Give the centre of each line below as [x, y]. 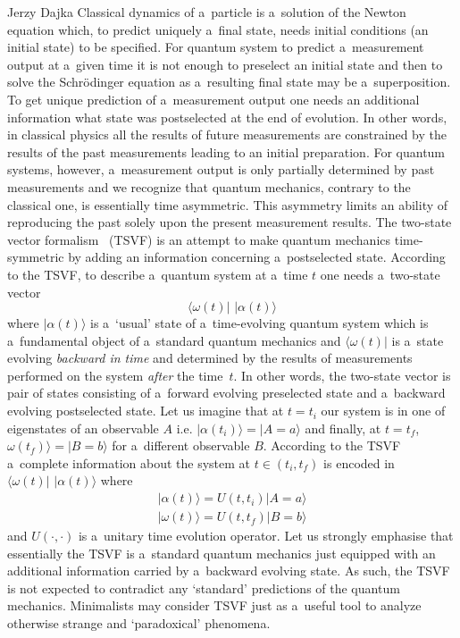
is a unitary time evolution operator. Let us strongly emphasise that [266, 536]
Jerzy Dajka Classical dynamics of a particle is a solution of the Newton [207, 12]
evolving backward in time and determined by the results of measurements [210, 358]
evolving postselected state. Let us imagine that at [146, 411]
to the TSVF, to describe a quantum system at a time [158, 274]
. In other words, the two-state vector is [342, 375]
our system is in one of [383, 411]
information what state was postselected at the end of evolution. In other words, [227, 117]
